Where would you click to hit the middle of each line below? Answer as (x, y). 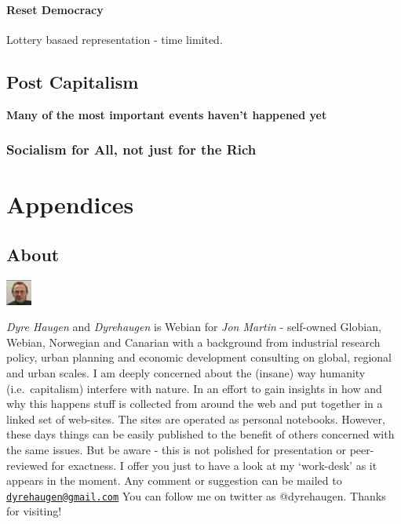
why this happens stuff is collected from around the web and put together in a (195, 404)
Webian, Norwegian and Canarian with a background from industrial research (193, 342)
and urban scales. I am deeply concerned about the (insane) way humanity (186, 372)
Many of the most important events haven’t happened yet (167, 114)
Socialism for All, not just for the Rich (131, 149)
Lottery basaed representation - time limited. (115, 39)
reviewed (27, 465)
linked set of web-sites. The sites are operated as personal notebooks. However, (196, 418)
